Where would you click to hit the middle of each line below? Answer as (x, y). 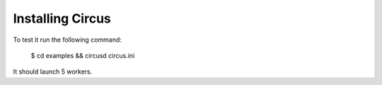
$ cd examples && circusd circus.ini (83, 55)
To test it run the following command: (67, 40)
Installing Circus (62, 18)
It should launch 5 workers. (53, 72)
